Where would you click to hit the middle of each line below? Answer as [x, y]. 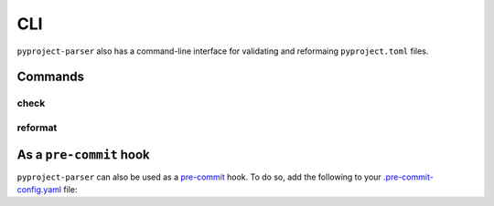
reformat [37, 128]
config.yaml [39, 189]
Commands [51, 77]
